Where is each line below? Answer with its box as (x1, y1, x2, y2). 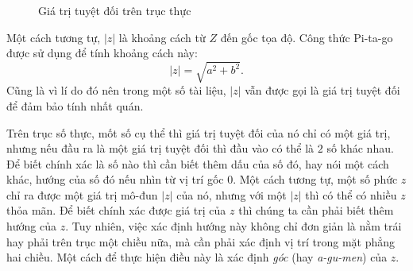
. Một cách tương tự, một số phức (233, 171, 398, 188)
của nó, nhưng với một (176, 186, 287, 203)
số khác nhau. (326, 140, 394, 157)
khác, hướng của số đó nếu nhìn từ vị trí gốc (6, 171, 224, 188)
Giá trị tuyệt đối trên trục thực (38, 2, 191, 18)
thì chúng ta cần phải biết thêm (238, 202, 394, 219)
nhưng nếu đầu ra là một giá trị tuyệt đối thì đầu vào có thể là (6, 140, 315, 157)
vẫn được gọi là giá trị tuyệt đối (245, 82, 400, 99)
